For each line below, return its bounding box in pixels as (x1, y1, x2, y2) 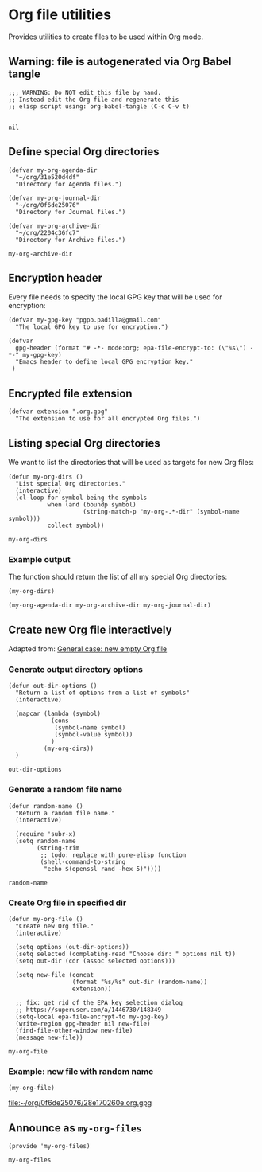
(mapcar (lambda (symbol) (15, 710, 102, 718)
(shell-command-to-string (40, 858, 126, 865)
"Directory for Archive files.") (15, 236, 126, 244)
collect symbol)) (47, 522, 105, 529)
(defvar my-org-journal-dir (8, 193, 102, 202)
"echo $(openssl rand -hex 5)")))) (43, 865, 161, 873)
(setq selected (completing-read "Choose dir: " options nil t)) (15, 950, 237, 958)
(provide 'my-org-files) (8, 1143, 91, 1151)
